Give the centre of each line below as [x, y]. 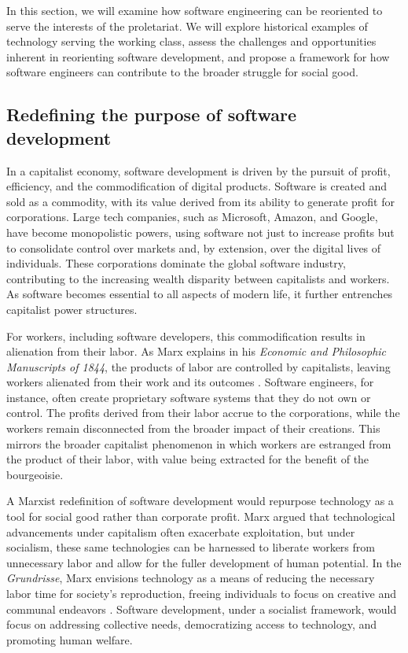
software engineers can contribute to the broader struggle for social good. [182, 72]
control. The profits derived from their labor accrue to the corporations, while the [203, 413]
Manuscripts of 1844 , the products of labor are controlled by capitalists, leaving [198, 366]
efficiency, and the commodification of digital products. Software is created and [197, 186]
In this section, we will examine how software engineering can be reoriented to [195, 10]
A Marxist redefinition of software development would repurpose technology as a [200, 501]
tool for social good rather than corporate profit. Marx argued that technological [201, 516]
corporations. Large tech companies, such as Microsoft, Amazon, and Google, [192, 217]
